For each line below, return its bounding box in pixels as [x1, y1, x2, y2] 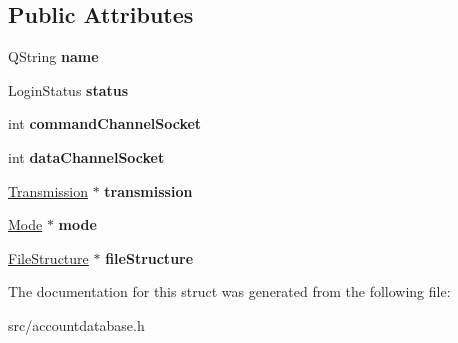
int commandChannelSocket [8, 113, 202, 134]
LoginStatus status [8, 79, 129, 100]
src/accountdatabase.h [8, 314, 145, 335]
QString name [8, 46, 99, 67]
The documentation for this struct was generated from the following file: [8, 281, 451, 302]
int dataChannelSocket [8, 146, 165, 167]
